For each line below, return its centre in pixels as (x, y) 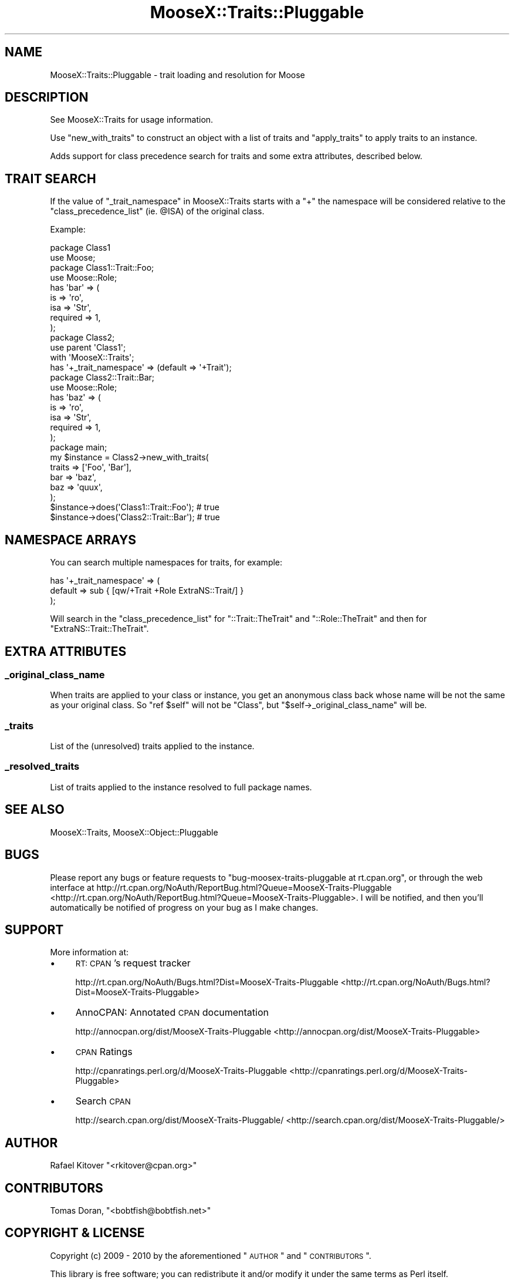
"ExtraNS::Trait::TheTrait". (99, 629)
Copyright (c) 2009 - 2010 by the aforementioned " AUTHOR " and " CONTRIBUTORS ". (211, 1255)
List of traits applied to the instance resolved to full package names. (181, 787)
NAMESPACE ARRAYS (71, 540)
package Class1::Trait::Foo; (102, 268)
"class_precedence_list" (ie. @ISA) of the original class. (157, 211)
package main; (79, 447)
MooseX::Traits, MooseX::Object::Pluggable (134, 832)
